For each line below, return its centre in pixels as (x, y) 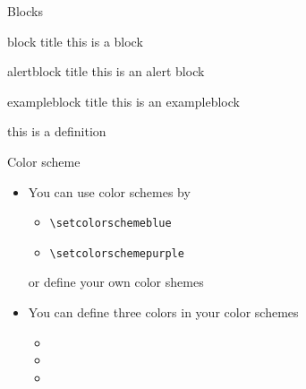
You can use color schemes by (109, 191)
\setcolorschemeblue (110, 224)
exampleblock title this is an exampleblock (123, 101)
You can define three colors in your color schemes (163, 312)
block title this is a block (75, 41)
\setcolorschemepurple (117, 253)
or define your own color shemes (116, 282)
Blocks (25, 11)
